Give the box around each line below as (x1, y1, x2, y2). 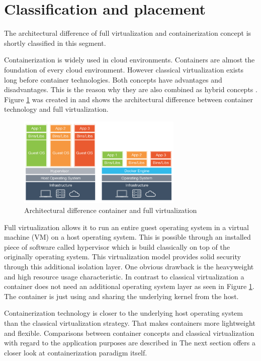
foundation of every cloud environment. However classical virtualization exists (4, 64, 244, 75)
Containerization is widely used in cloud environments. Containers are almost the (4, 54, 255, 65)
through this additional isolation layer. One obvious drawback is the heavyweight (4, 261, 254, 271)
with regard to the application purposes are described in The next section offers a (4, 337, 255, 348)
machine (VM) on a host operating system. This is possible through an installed (4, 232, 251, 242)
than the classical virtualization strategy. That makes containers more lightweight (4, 317, 255, 328)
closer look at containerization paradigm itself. (4, 347, 147, 357)
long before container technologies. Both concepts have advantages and (4, 74, 222, 85)
